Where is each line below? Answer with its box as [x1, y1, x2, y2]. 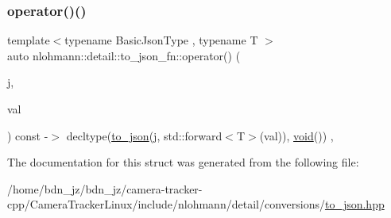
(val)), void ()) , [259, 127, 334, 143]
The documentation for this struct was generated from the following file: [7, 154, 359, 170]
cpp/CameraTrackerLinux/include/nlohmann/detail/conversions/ [7, 196, 325, 212]
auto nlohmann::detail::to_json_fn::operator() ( [7, 47, 241, 63]
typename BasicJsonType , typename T [64, 32, 258, 48]
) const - [7, 127, 48, 143]
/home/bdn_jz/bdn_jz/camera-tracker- [7, 180, 203, 197]
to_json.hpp [324, 196, 385, 212]
